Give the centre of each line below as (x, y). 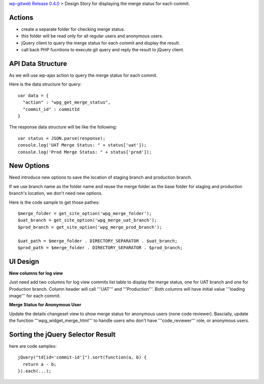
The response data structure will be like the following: (63, 127)
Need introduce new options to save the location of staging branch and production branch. (101, 177)
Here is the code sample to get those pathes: (54, 202)
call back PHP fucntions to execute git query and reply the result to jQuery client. (103, 50)
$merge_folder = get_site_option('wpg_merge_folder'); (85, 213)
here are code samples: (33, 346)
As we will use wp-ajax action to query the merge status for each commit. (83, 75)
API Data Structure (38, 64)
